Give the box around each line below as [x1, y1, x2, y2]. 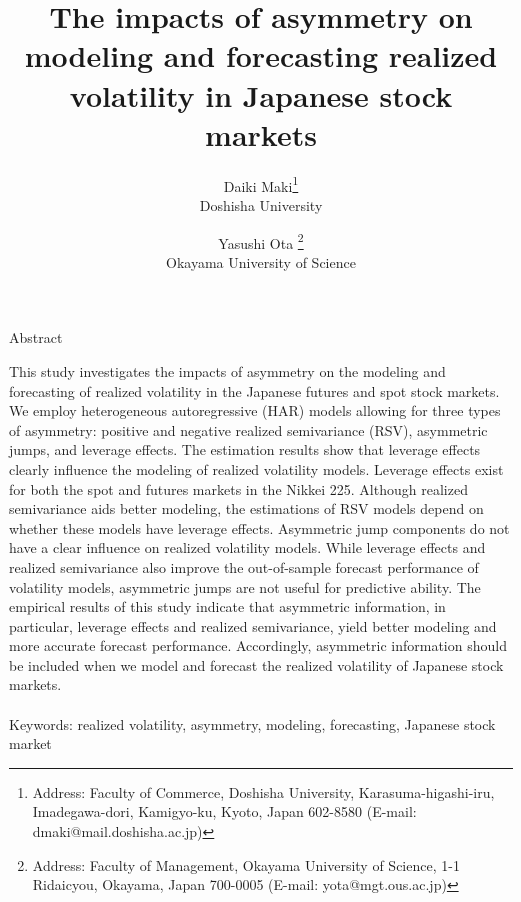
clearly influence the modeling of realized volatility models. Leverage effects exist [9, 458, 504, 479]
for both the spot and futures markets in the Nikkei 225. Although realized [9, 478, 468, 499]
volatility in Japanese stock [69, 74, 453, 115]
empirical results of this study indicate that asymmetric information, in [9, 596, 446, 617]
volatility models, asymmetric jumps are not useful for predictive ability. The [9, 576, 481, 597]
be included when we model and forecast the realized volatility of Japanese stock [9, 654, 504, 675]
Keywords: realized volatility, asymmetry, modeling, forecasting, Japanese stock [9, 713, 496, 734]
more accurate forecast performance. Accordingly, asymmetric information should [9, 635, 507, 656]
